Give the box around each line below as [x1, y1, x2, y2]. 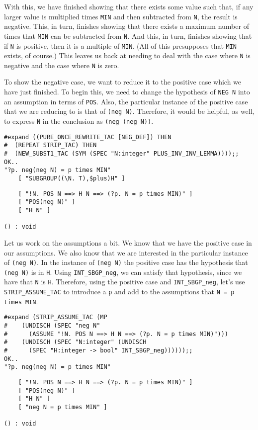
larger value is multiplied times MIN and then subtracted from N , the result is [4, 11, 238, 21]
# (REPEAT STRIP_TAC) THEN [4, 142, 97, 149]
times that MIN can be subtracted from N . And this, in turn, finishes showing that [4, 30, 252, 41]
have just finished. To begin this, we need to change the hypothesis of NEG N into [4, 86, 250, 97]
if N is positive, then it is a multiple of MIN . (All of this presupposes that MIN [4, 40, 237, 51]
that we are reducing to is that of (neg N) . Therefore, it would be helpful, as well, [4, 106, 255, 116]
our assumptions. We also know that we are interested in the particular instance [4, 247, 248, 258]
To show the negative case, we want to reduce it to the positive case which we [4, 77, 242, 87]
